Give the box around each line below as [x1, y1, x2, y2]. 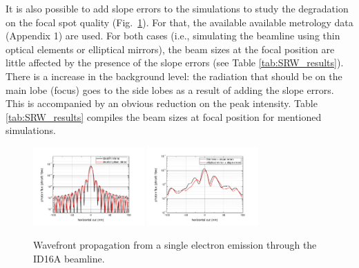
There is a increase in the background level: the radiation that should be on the [6, 68, 342, 83]
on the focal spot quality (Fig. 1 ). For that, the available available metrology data [6, 15, 353, 29]
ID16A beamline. [33, 251, 105, 266]
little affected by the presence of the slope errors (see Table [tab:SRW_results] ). [6, 55, 344, 70]
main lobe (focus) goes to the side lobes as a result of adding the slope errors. [6, 82, 334, 97]
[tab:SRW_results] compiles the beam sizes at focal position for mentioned [6, 109, 322, 124]
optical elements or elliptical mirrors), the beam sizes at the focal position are [6, 41, 335, 56]
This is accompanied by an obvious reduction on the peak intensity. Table [6, 96, 318, 111]
